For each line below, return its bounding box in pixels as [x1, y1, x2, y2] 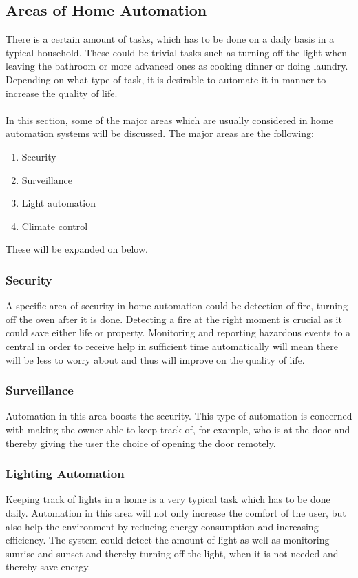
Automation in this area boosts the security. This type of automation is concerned [6, 409, 352, 423]
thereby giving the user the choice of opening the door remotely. [6, 435, 276, 450]
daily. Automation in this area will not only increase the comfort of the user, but [6, 505, 346, 519]
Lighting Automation [6, 465, 125, 482]
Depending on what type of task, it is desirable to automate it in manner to [6, 72, 326, 86]
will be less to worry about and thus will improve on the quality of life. [6, 352, 305, 367]
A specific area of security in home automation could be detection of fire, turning [6, 298, 348, 313]
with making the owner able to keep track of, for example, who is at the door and [6, 422, 350, 436]
